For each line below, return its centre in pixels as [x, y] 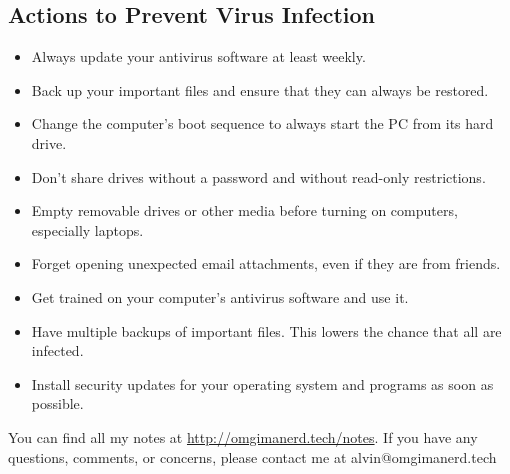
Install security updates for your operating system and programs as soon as [262, 383]
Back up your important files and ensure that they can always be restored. [260, 89]
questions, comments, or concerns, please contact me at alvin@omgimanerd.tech [252, 456]
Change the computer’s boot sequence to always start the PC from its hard [262, 123]
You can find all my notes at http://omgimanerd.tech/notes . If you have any [243, 436]
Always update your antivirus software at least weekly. [198, 56]
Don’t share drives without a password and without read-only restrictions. [258, 176]
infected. [57, 350]
